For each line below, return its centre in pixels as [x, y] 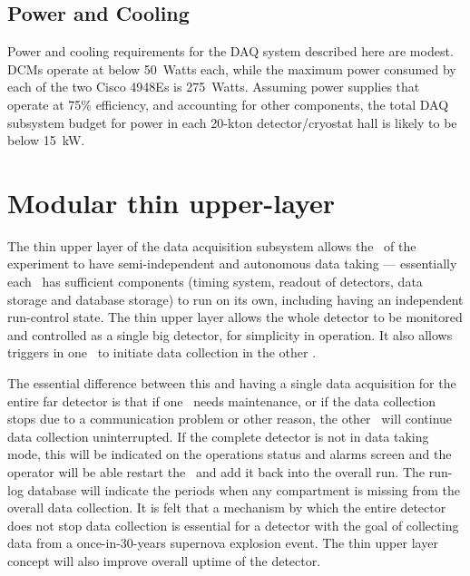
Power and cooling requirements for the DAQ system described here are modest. [230, 51]
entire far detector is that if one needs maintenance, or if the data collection [222, 400]
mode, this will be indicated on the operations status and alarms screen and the [230, 454]
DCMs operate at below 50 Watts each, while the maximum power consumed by [232, 68]
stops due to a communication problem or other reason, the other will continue [230, 419]
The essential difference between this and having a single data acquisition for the [232, 383]
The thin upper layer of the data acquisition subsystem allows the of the [212, 245]
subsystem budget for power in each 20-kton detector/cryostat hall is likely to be [232, 122]
